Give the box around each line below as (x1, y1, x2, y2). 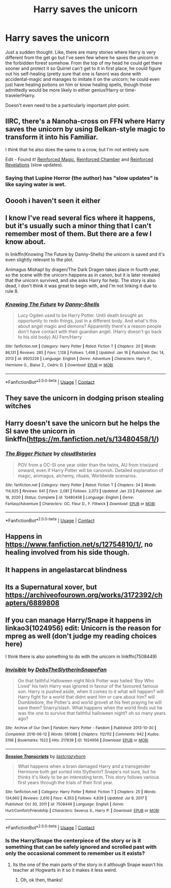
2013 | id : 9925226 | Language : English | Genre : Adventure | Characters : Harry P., (5, 356, 152, 362)
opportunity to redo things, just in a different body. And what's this (17, 318, 157, 324)
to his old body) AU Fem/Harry (17, 334, 82, 340)
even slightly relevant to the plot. (5, 256, 74, 263)
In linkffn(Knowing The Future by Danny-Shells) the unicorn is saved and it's (5, 251, 165, 257)
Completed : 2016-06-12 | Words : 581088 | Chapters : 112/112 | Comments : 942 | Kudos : (5, 732, 160, 737)
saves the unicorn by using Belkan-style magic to (5, 125, 165, 133)
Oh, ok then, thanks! (20, 877, 63, 883)
